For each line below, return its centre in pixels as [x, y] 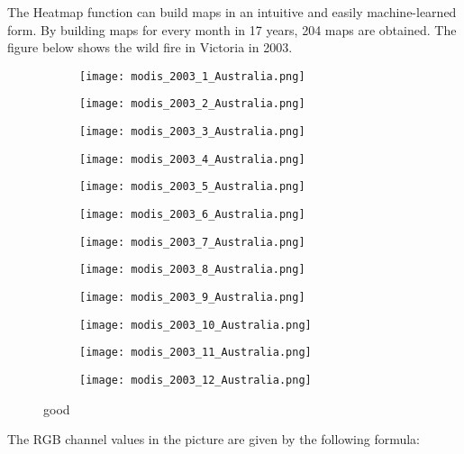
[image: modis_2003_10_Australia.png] [196, 325]
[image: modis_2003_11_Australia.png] [196, 353]
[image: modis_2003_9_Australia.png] [192, 298]
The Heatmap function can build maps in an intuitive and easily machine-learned [232, 12]
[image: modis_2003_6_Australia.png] [192, 215]
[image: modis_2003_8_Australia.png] [192, 270]
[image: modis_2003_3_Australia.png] [192, 132]
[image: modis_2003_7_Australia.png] [192, 242]
